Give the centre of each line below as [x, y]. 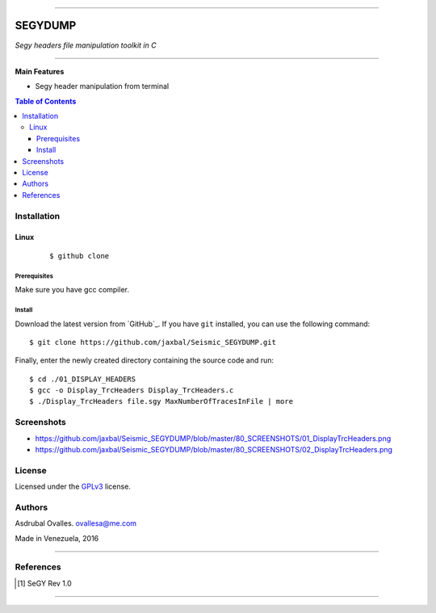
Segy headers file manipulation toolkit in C [86, 45]
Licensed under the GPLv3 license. [73, 487]
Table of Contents [46, 101]
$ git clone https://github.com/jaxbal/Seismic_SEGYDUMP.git [153, 342]
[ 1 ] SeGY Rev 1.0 [44, 583]
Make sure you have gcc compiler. [72, 290]
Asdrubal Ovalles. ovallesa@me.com [76, 523]
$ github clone [80, 256]
